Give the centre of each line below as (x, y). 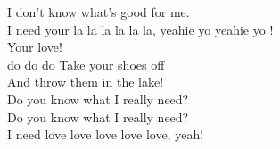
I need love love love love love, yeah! (106, 134)
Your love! (35, 47)
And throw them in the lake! (86, 82)
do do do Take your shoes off (86, 64)
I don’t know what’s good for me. (99, 12)
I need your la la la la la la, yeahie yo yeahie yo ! (140, 29)
